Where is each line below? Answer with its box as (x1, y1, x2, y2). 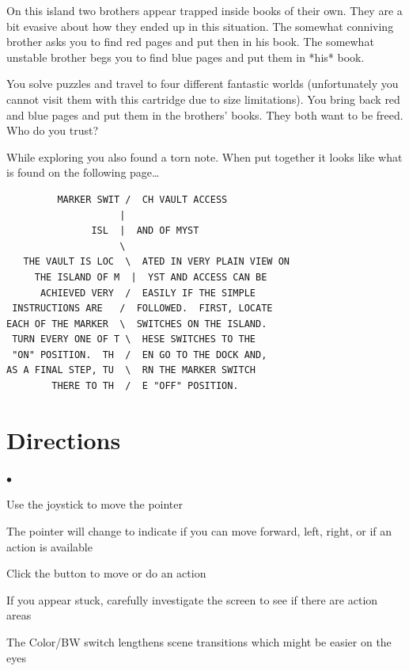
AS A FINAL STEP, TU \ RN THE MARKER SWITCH (6, 364, 256, 376)
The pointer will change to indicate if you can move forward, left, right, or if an (6, 522, 392, 539)
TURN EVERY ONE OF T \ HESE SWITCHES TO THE (12, 334, 256, 345)
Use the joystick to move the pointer (6, 496, 183, 513)
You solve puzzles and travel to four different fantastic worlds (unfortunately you (6, 75, 399, 92)
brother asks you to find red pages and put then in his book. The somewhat (6, 33, 374, 50)
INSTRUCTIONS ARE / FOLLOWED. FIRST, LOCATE (12, 303, 273, 315)
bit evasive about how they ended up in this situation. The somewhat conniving (6, 17, 394, 34)
